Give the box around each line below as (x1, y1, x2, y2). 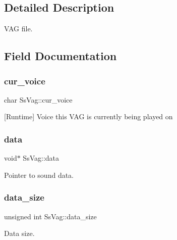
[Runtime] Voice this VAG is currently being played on (4, 111, 173, 122)
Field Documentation (4, 48, 117, 64)
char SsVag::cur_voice (4, 94, 73, 105)
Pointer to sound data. (4, 169, 74, 180)
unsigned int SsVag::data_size (4, 211, 97, 221)
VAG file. (4, 23, 33, 34)
